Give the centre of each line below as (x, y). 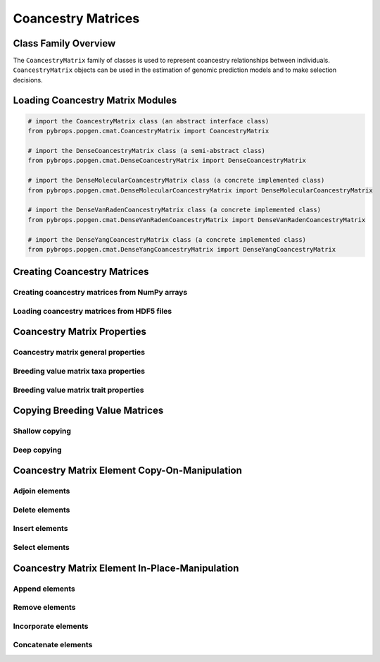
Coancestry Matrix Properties (80, 332)
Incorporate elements (51, 626)
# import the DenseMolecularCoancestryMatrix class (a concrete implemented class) (176, 180)
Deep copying (37, 450)
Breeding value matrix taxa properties (79, 371)
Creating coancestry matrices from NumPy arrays (100, 293)
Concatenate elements (53, 645)
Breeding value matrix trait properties (78, 390)
